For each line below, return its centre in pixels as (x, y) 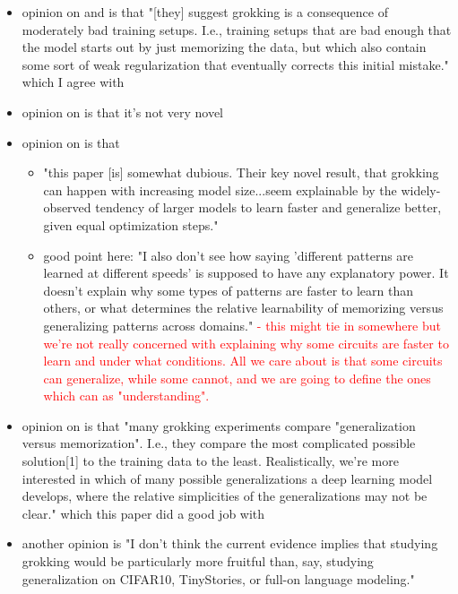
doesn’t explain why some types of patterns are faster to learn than (228, 290)
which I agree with (73, 82)
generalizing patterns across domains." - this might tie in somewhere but (242, 325)
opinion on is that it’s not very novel (123, 112)
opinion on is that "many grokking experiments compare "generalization (219, 425)
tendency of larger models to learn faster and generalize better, (268, 207)
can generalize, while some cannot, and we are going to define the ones (237, 378)
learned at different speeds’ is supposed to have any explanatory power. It (246, 273)
